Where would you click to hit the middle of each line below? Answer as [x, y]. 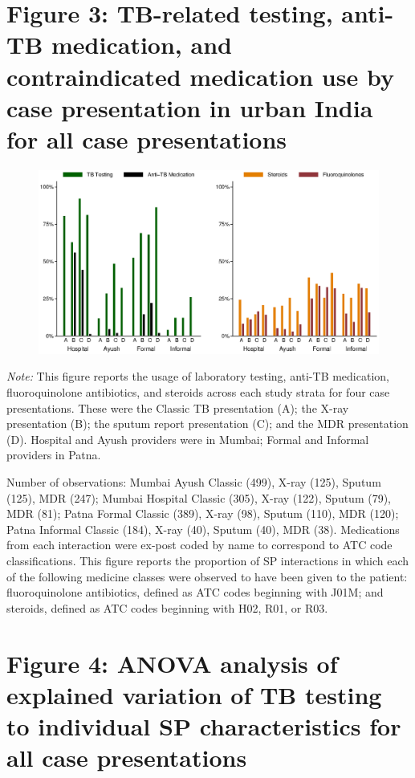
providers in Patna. [54, 455]
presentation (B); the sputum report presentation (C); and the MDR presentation [207, 424]
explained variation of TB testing [194, 694]
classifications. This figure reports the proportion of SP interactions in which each [208, 560]
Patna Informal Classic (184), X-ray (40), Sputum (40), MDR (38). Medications [203, 529]
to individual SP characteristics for [204, 725]
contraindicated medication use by [200, 76]
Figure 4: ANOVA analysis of [172, 663]
